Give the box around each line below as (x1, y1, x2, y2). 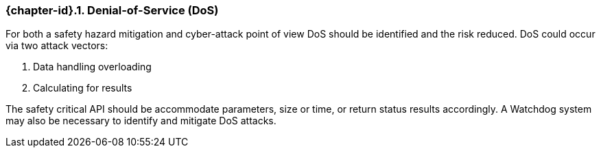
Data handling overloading (33, 61, 152, 73)
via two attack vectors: (5, 40, 108, 52)
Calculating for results (33, 82, 132, 94)
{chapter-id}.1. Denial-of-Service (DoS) (5, 3, 219, 17)
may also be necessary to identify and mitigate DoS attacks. (5, 115, 276, 127)
